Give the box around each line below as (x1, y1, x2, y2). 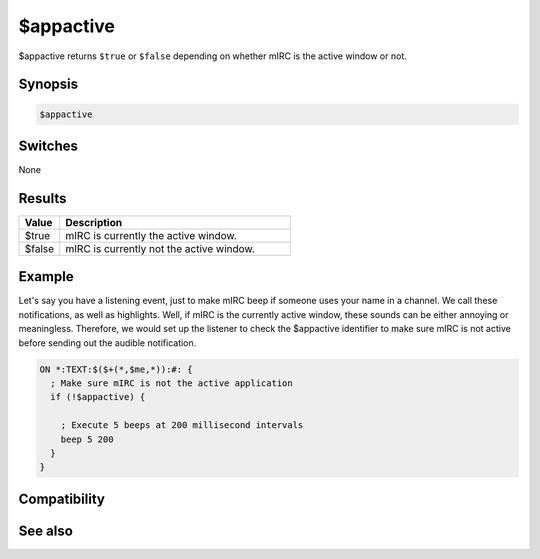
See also (18, 522, 74, 539)
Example (18, 268, 74, 285)
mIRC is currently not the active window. (65, 241, 255, 255)
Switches (18, 137, 79, 154)
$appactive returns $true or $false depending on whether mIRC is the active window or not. (18, 50, 407, 62)
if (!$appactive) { (50, 391, 146, 403)
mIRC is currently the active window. (65, 228, 237, 242)
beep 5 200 (60, 433, 114, 445)
